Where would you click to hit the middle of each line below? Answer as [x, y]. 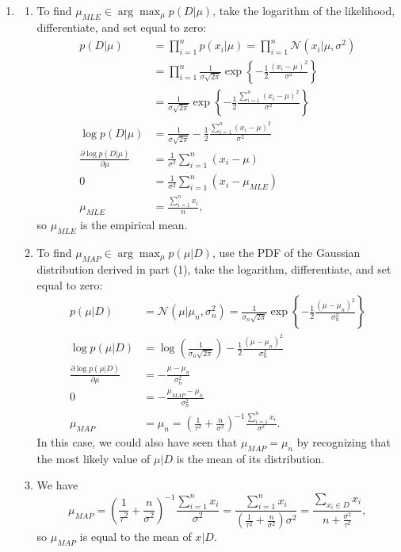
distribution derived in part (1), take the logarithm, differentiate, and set [214, 269]
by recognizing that [344, 442]
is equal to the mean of [136, 537]
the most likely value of [94, 458]
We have [57, 485]
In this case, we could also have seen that [137, 442]
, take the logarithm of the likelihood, [304, 10]
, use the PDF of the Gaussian [286, 252]
